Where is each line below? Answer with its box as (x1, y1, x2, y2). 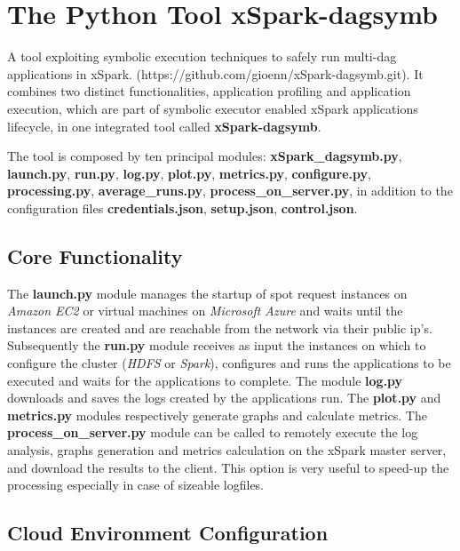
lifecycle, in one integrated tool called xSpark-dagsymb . (7, 116, 321, 135)
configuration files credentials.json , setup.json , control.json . (7, 198, 358, 217)
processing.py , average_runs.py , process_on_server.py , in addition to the (7, 181, 453, 200)
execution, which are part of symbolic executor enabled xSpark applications (7, 99, 418, 117)
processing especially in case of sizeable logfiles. (7, 475, 265, 494)
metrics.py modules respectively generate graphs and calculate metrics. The (7, 405, 427, 424)
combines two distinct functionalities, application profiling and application (7, 82, 411, 100)
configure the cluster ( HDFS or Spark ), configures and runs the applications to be (7, 354, 451, 372)
